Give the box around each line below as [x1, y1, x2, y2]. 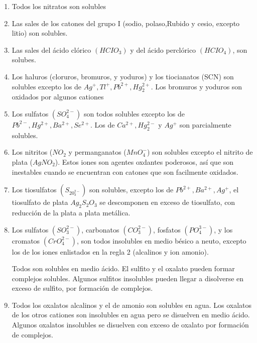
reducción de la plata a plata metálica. [12, 207, 131, 217]
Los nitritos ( [12, 147, 53, 157]
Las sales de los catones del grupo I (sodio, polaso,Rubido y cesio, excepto [12, 18, 240, 28]
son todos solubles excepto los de [83, 108, 185, 119]
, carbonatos [81, 224, 119, 235]
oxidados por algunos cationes [12, 91, 104, 102]
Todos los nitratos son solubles [12, 1, 106, 11]
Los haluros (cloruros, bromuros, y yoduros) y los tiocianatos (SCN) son [12, 71, 234, 81]
